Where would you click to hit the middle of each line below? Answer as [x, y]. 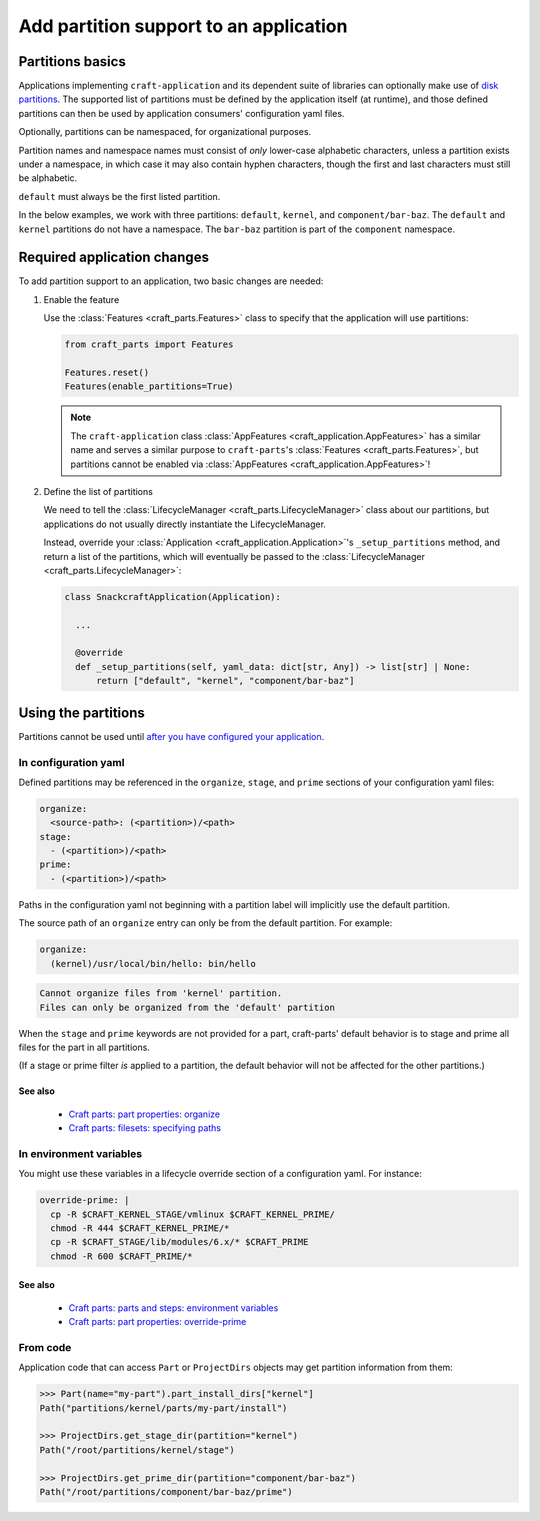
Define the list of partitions [98, 491]
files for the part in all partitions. [84, 1047]
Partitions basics [72, 61]
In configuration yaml [71, 762]
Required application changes [114, 257]
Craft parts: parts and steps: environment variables [173, 1307]
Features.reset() [107, 373]
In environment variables [80, 1153]
